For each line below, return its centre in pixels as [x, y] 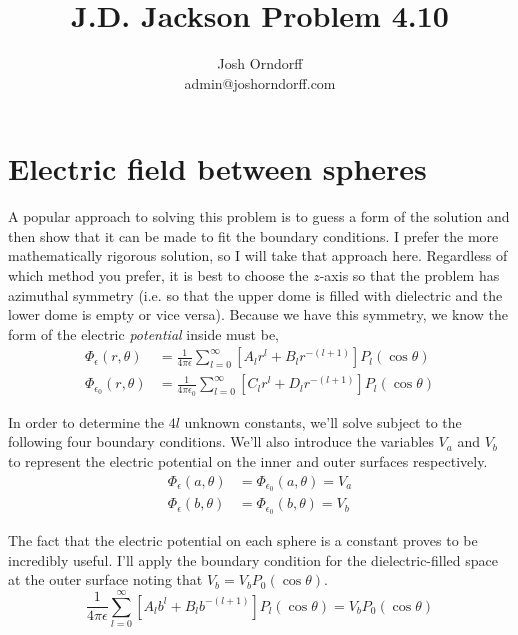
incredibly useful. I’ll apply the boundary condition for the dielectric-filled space [253, 559]
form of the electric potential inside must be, [144, 333]
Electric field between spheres [217, 168]
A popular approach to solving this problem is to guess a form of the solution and [259, 216]
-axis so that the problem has [409, 275]
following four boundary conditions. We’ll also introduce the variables [221, 441]
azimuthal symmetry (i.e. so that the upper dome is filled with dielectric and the [255, 294]
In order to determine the [86, 421]
